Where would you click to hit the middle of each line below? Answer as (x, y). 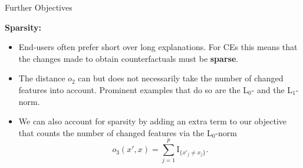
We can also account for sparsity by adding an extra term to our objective (153, 121)
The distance (42, 78)
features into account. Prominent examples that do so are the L (134, 89)
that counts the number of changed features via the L (115, 132)
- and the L (272, 89)
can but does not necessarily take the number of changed (181, 78)
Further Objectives (39, 7)
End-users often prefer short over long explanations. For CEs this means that (158, 47)
